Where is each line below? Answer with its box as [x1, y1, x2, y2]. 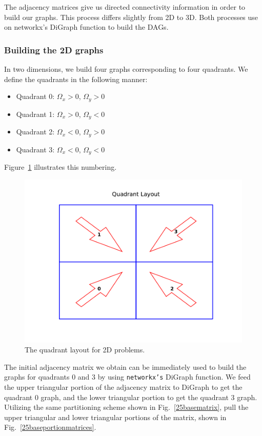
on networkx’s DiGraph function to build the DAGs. [4, 22, 169, 32]
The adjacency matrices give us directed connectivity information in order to [4, 2, 246, 12]
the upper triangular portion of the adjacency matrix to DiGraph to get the [4, 382, 243, 392]
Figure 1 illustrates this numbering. [4, 162, 117, 172]
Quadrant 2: [16, 126, 55, 137]
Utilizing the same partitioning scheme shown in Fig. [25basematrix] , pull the [4, 402, 249, 412]
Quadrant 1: [16, 108, 55, 119]
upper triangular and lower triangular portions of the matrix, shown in [4, 411, 227, 422]
